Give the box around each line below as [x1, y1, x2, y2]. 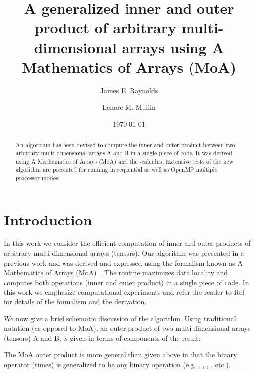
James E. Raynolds [100, 85, 158, 95]
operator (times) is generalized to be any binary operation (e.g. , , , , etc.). [4, 359, 231, 370]
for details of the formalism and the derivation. [4, 297, 147, 307]
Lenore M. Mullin [102, 102, 156, 112]
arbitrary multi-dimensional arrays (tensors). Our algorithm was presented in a [4, 248, 244, 258]
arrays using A [122, 37, 224, 57]
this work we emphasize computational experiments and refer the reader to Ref [4, 287, 245, 297]
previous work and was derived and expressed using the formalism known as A [4, 257, 243, 268]
